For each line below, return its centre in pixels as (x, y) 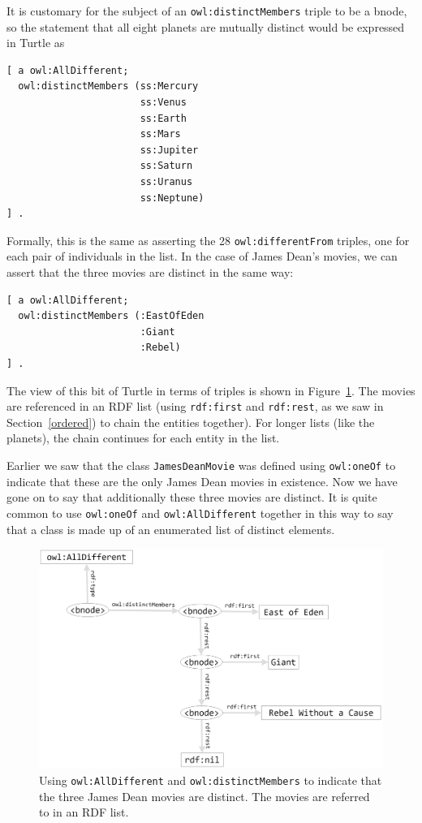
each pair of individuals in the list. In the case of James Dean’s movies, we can (202, 256)
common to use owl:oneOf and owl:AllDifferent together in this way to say (200, 513)
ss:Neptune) (172, 198)
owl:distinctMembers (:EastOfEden (111, 316)
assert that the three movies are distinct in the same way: (150, 272)
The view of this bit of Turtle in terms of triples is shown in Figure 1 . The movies (211, 390)
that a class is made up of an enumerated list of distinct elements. (171, 529)
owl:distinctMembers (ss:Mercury (108, 86)
